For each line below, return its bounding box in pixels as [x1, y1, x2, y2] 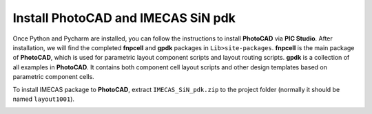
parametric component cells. [12, 73, 94, 81]
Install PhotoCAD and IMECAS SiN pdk [12, 10, 236, 25]
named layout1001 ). [12, 95, 75, 103]
